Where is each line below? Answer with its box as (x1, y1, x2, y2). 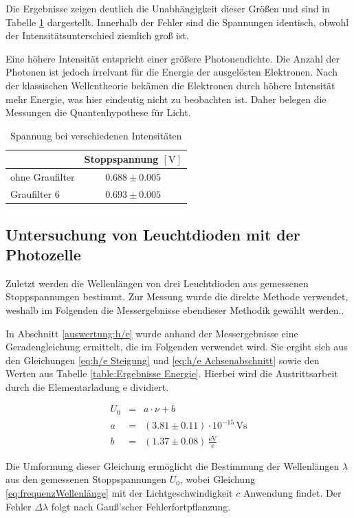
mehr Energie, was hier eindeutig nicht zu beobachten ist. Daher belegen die (5, 91, 327, 106)
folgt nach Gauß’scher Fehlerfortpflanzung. (51, 499, 231, 513)
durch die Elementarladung (5, 379, 120, 394)
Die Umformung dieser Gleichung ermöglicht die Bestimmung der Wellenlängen (5, 458, 340, 473)
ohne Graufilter (10, 170, 75, 184)
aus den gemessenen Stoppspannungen (5, 472, 167, 486)
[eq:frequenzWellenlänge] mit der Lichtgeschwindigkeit (5, 486, 233, 500)
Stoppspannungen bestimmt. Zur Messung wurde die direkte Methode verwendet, (5, 289, 349, 304)
